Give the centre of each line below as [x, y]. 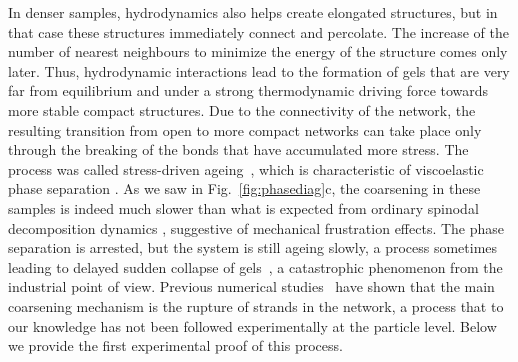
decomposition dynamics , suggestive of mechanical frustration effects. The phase [256, 227]
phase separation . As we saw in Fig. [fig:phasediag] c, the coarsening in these [244, 188]
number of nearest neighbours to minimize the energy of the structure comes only [258, 51]
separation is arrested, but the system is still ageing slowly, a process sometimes [253, 247]
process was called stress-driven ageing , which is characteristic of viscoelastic [246, 168]
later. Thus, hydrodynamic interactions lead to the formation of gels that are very [259, 70]
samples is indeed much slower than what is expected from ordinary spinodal [243, 207]
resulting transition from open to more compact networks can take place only [245, 129]
